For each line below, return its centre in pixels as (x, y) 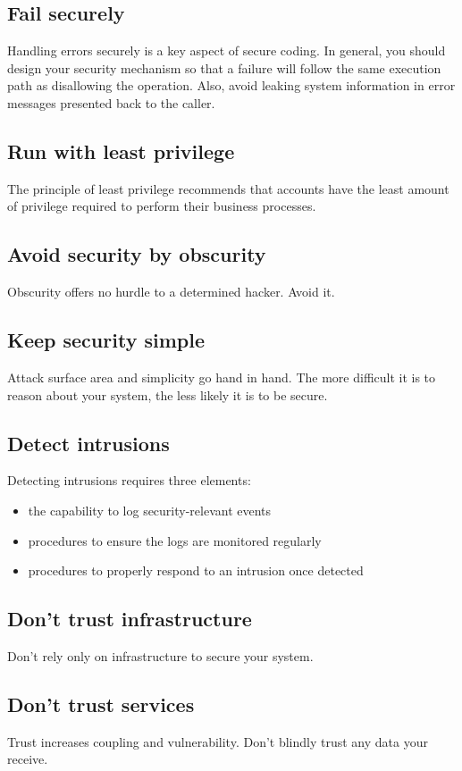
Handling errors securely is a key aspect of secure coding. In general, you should (227, 50)
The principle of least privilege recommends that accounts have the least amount (228, 188)
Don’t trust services (101, 704)
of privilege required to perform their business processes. (162, 206)
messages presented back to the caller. (111, 102)
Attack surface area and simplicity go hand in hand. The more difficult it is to (222, 377)
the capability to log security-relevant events (150, 510)
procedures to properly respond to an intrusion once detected (196, 570)
